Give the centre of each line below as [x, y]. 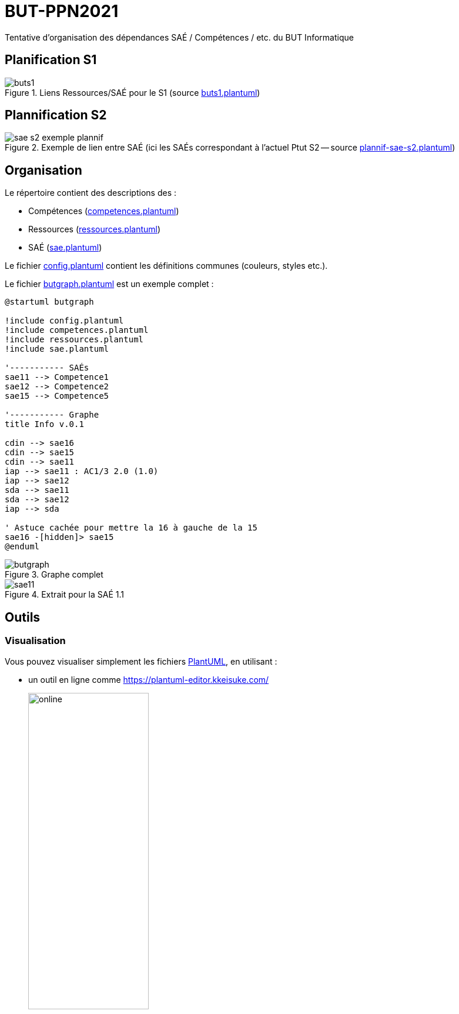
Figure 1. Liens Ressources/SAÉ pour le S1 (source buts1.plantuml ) [133, 92]
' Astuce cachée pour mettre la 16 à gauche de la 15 [131, 528]
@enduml [22, 547]
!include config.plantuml [64, 321]
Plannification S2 [56, 115]
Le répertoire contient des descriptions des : [91, 193]
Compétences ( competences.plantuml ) [104, 211]
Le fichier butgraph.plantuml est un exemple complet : [109, 284]
